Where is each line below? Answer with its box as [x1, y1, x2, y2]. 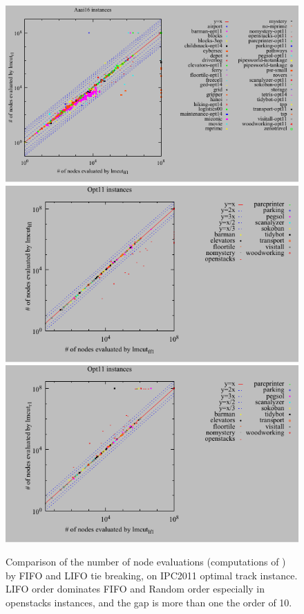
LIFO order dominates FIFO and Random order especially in [6, 581, 265, 596]
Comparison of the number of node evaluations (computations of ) [6, 554, 286, 569]
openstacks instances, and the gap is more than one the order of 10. [6, 595, 292, 609]
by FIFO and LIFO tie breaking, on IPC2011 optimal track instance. [6, 568, 298, 582]
